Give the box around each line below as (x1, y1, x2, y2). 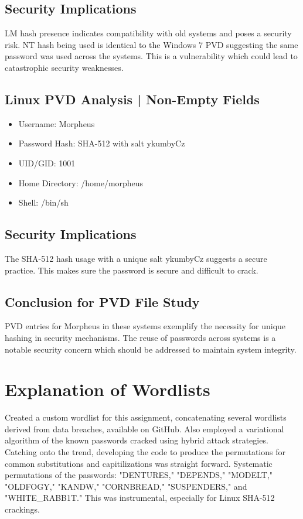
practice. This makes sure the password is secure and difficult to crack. (5, 264, 258, 276)
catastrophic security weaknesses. (5, 61, 124, 73)
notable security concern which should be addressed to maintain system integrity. (5, 343, 297, 355)
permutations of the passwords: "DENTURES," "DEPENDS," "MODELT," (5, 469, 273, 481)
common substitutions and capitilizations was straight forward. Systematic (5, 457, 273, 469)
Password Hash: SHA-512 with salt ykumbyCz (18, 137, 185, 149)
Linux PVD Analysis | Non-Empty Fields (5, 90, 260, 108)
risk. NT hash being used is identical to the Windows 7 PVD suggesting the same (5, 38, 298, 50)
